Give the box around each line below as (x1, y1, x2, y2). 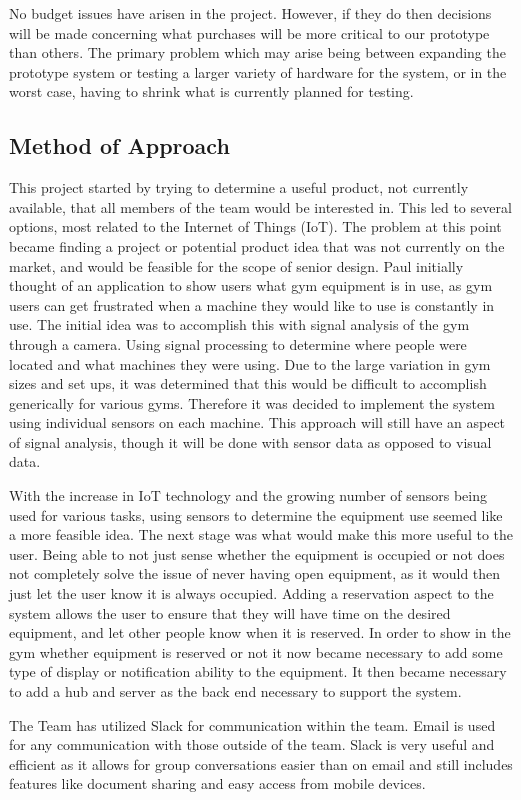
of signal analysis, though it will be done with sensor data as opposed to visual (9, 431, 492, 452)
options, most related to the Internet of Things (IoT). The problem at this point (9, 216, 502, 237)
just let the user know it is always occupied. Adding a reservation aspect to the (9, 583, 494, 604)
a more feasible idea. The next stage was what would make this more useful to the (9, 524, 513, 545)
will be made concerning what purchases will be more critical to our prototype (9, 22, 490, 43)
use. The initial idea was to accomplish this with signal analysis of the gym (9, 314, 470, 335)
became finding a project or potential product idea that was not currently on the (9, 235, 505, 256)
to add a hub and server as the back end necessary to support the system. (9, 681, 462, 702)
